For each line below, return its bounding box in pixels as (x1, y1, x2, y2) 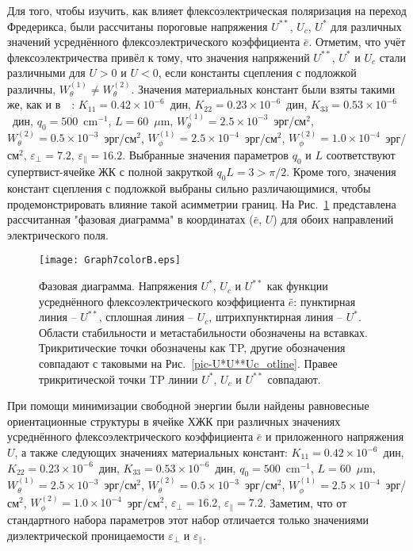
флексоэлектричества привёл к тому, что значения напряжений (7, 48, 310, 65)
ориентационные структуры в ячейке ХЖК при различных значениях (7, 412, 341, 429)
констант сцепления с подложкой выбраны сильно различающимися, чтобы (7, 180, 371, 197)
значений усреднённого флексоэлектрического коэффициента (7, 33, 300, 50)
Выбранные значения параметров (128, 146, 289, 163)
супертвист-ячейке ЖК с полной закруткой (7, 163, 213, 180)
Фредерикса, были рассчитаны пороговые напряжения (7, 17, 268, 34)
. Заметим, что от (262, 494, 347, 511)
